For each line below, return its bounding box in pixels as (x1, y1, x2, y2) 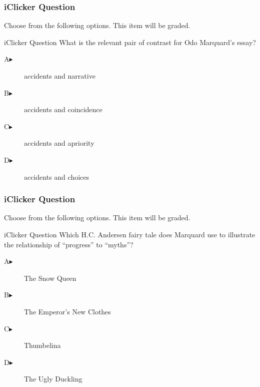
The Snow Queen (24, 272, 76, 283)
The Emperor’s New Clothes (24, 306, 111, 316)
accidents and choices (24, 171, 89, 182)
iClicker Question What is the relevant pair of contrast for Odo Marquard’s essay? (4, 37, 256, 47)
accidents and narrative (24, 71, 95, 81)
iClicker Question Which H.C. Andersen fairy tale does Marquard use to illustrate (4, 229, 255, 239)
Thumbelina (24, 340, 61, 350)
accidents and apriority (24, 138, 94, 148)
